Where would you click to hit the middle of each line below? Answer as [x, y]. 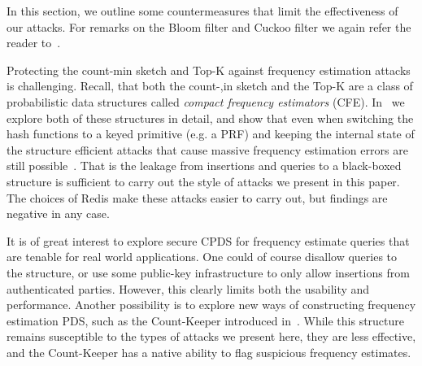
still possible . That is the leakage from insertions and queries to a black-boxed [204, 166]
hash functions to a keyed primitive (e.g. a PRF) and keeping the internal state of [211, 134]
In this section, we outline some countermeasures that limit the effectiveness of [202, 11]
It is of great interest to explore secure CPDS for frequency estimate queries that [208, 240]
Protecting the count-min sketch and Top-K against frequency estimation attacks [209, 70]
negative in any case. [58, 213]
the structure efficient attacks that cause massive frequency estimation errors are [207, 149]
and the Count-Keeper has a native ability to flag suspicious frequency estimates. [209, 352]
